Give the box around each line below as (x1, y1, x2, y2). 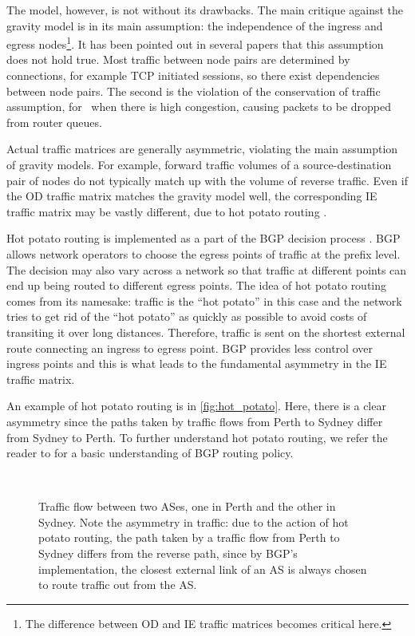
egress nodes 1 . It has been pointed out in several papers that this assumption (6, 34, 384, 52)
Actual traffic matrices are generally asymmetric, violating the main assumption (6, 140, 398, 157)
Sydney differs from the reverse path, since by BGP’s (38, 545, 298, 562)
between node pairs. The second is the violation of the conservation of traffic (6, 82, 381, 99)
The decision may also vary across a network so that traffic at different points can (6, 261, 407, 278)
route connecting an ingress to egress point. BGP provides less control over (6, 339, 373, 356)
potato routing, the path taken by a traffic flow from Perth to (38, 529, 340, 546)
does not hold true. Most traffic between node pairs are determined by (6, 51, 350, 68)
